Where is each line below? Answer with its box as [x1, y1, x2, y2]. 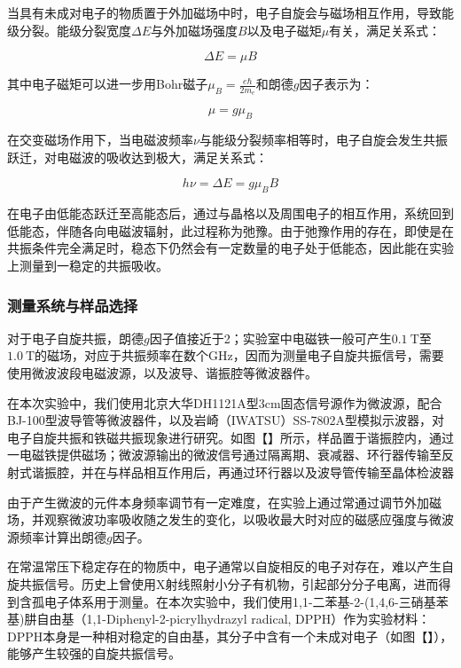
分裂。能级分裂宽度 [19, 20, 131, 39]
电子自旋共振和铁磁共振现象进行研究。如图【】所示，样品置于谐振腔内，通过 [7, 428, 454, 446]
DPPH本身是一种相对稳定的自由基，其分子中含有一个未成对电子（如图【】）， [7, 626, 453, 645]
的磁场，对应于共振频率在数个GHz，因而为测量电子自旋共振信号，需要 [35, 346, 444, 365]
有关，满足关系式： [329, 20, 441, 39]
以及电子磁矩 [246, 20, 322, 39]
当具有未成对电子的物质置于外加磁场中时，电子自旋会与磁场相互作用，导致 [7, 4, 441, 21]
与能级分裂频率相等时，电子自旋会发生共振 [199, 130, 448, 149]
